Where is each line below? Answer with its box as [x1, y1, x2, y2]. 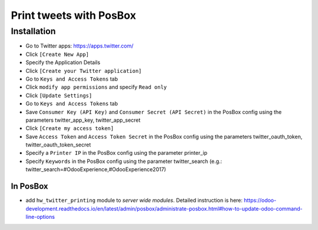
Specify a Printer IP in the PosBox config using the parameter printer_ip [25, 149, 208, 156]
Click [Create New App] [25, 51, 90, 58]
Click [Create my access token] [25, 125, 114, 132]
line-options [25, 213, 55, 220]
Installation [11, 26, 56, 36]
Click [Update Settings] [25, 92, 92, 99]
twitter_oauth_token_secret [25, 141, 91, 148]
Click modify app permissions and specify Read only [25, 84, 167, 91]
